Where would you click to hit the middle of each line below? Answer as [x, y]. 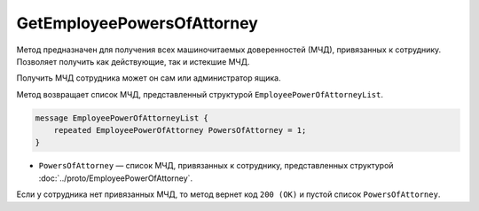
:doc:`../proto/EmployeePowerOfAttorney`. [116, 178]
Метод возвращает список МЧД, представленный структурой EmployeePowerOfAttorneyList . [200, 94]
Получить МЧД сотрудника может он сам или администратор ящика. [149, 78]
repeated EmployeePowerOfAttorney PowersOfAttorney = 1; [180, 130]
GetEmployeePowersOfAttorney [137, 23]
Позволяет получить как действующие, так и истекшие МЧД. [133, 61]
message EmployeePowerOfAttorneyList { [122, 118]
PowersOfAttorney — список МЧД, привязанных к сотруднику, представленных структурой [216, 166]
